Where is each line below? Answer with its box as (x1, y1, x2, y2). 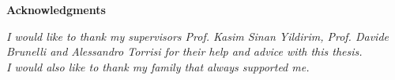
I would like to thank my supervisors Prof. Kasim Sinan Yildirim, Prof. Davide (6, 27, 389, 44)
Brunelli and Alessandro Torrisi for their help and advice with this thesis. (6, 43, 363, 60)
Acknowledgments (6, 2, 106, 17)
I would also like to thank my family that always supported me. (6, 58, 310, 75)
